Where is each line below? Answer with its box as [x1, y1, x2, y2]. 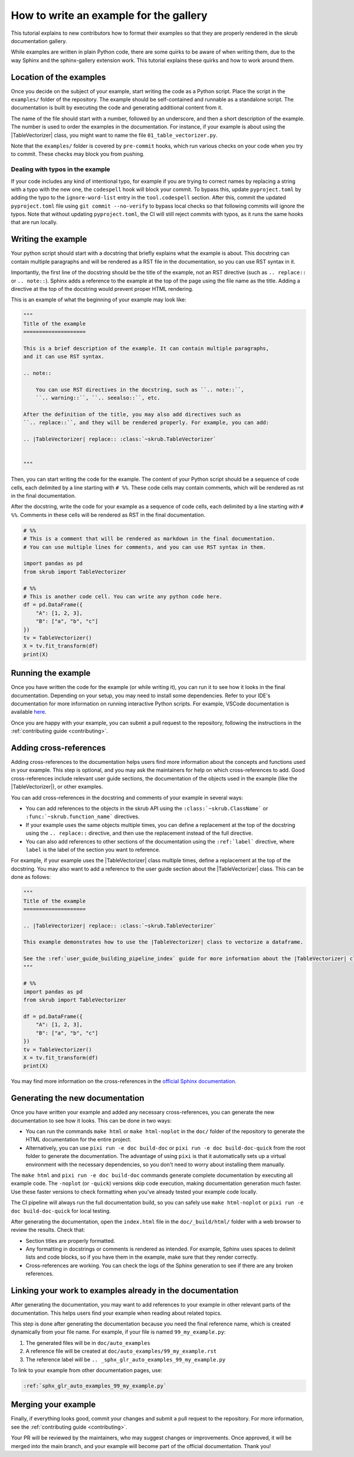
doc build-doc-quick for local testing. [11, 1207, 112, 1215]
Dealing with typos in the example [11, 165, 110, 173]
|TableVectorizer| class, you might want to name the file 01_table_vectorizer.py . [11, 132, 218, 139]
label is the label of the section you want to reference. [25, 846, 160, 853]
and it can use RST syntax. [23, 353, 104, 360]
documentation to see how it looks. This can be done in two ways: [11, 1117, 172, 1124]
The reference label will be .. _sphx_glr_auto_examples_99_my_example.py [25, 1356, 226, 1363]
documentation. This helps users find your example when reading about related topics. [11, 1310, 222, 1317]
